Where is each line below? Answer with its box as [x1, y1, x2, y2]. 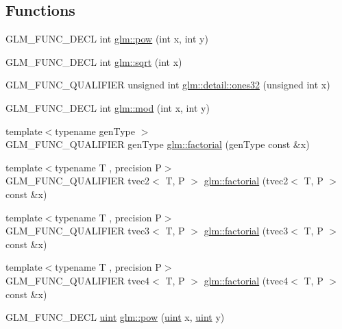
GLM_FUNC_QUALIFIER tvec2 [5, 173, 150, 188]
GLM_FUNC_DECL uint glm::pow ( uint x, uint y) [5, 310, 225, 324]
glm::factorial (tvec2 [204, 173, 289, 188]
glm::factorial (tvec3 [204, 223, 289, 238]
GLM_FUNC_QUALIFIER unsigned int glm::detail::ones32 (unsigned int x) [5, 77, 330, 92]
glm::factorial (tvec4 [204, 273, 289, 287]
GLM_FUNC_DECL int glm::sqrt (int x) [5, 54, 182, 69]
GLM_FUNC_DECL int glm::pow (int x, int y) [5, 32, 208, 46]
